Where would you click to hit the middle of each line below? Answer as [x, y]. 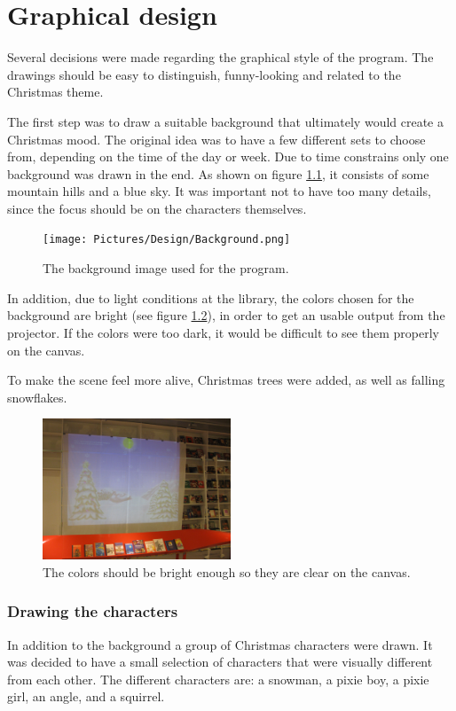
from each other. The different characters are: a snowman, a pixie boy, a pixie [218, 679]
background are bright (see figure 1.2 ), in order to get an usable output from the [226, 315]
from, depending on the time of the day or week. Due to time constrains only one [228, 156]
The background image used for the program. [166, 268]
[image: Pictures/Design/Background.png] [167, 240]
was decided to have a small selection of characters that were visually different [220, 662]
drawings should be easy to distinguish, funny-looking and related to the [204, 74]
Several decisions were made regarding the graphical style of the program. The [220, 57]
